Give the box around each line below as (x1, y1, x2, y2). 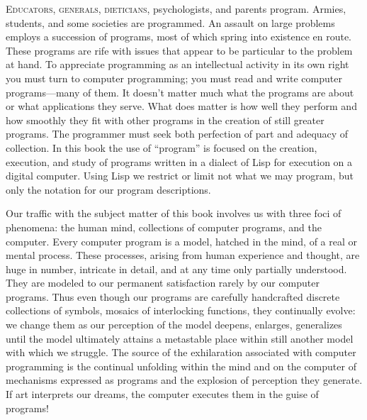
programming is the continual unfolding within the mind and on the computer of (6, 358, 356, 373)
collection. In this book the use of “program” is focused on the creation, (6, 140, 317, 155)
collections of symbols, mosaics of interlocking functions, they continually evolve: (6, 303, 356, 318)
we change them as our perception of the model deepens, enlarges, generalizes (6, 317, 342, 332)
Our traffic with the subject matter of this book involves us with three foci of (6, 206, 341, 221)
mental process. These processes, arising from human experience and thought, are (6, 248, 360, 262)
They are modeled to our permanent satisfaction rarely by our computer (6, 275, 320, 290)
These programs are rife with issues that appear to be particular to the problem (6, 43, 353, 57)
